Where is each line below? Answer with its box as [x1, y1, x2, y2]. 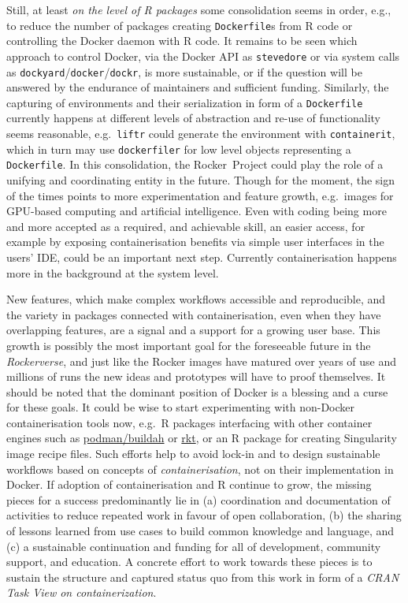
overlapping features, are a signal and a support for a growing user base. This [6, 322, 380, 338]
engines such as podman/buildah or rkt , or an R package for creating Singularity [6, 430, 397, 446]
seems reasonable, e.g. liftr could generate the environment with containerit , [6, 125, 395, 141]
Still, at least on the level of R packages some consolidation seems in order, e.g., [6, 2, 391, 17]
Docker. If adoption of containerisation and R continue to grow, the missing [6, 476, 372, 493]
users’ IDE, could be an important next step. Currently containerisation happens [6, 248, 397, 265]
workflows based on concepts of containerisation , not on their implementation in [6, 460, 394, 477]
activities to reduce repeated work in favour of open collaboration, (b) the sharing [6, 507, 402, 523]
